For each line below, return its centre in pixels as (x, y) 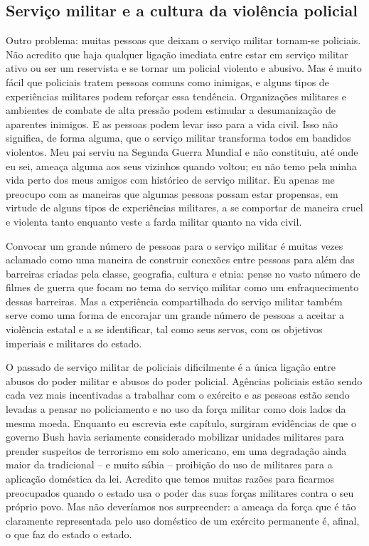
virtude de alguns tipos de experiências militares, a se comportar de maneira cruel (184, 208)
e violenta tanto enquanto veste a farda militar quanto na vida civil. (154, 221)
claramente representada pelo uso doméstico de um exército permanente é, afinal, (183, 520)
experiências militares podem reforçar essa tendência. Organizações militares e (176, 96)
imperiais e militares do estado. (74, 343)
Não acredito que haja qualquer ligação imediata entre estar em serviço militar (177, 54)
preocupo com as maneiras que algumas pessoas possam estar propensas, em (172, 193)
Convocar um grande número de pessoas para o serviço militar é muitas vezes (175, 245)
